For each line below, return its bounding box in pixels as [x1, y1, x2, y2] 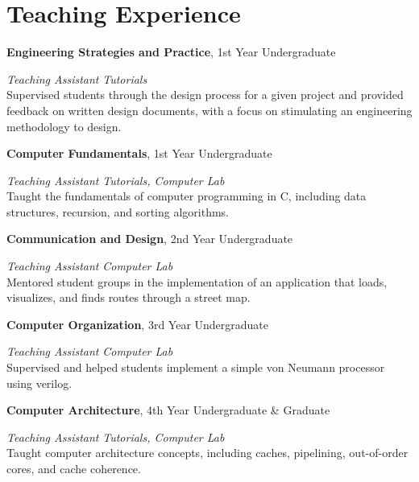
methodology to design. [6, 117, 122, 134]
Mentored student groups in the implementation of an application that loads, [6, 273, 388, 290]
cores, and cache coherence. [6, 460, 141, 476]
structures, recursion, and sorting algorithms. [6, 203, 229, 220]
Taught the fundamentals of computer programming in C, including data [6, 187, 367, 204]
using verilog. [6, 374, 73, 391]
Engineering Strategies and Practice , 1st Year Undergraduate [6, 43, 336, 60]
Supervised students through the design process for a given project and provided [6, 86, 404, 103]
